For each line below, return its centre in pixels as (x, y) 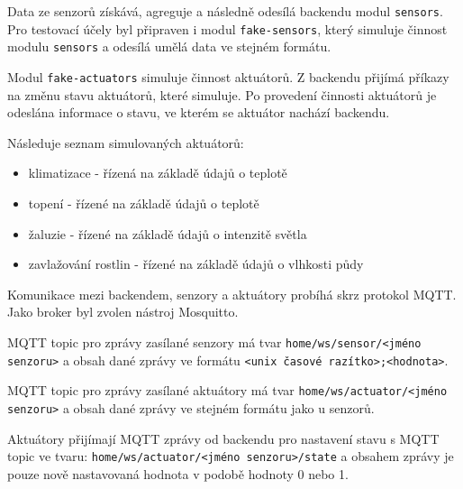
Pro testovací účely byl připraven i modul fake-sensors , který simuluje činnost (227, 28)
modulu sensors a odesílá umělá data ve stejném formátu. (169, 46)
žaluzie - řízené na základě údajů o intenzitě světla (168, 233)
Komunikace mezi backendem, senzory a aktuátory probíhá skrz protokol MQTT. (232, 294)
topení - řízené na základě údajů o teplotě (144, 203)
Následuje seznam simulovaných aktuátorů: (126, 142)
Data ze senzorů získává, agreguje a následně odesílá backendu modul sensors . (225, 11)
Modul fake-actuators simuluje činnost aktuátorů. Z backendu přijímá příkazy (228, 76)
